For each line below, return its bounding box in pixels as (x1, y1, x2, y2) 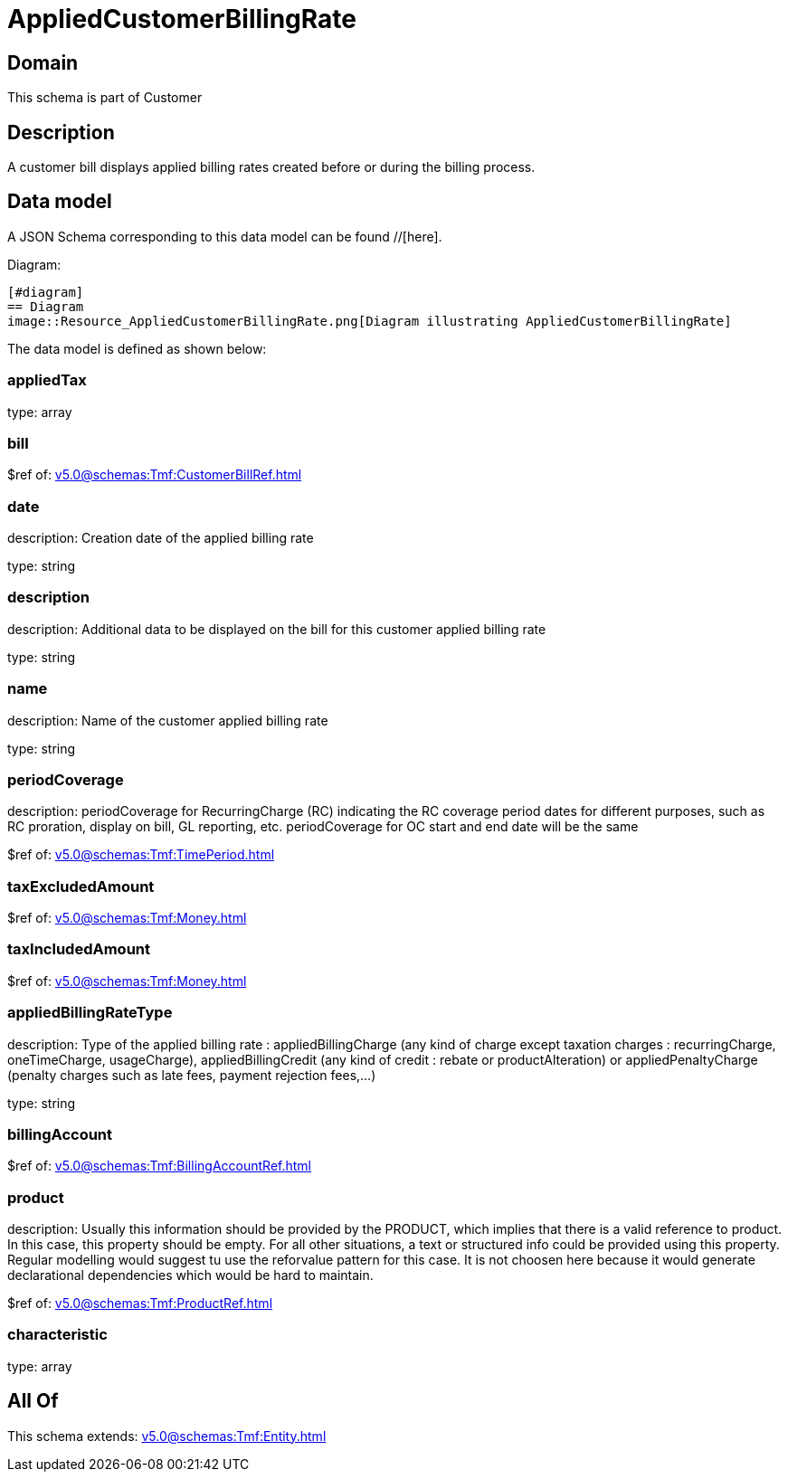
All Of (7, 1389, 59, 1413)
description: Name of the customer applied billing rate (7, 712, 328, 728)
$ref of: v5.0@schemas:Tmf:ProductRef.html (7, 1295, 273, 1312)
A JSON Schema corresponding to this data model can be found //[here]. (7, 228, 442, 244)
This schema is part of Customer (7, 90, 203, 106)
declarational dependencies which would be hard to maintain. (7, 1267, 374, 1284)
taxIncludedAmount (7, 940, 150, 959)
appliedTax (7, 371, 87, 390)
